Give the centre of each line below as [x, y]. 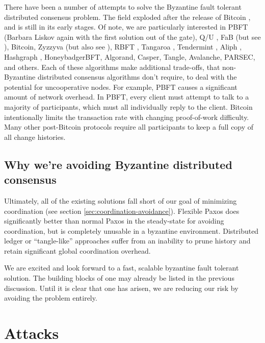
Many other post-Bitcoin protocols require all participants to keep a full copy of [129, 127]
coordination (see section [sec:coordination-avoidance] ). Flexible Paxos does [122, 211]
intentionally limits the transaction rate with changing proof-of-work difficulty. [127, 117]
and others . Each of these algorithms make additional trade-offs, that [112, 67]
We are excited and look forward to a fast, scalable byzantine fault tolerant [122, 268]
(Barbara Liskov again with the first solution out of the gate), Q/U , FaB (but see [132, 36]
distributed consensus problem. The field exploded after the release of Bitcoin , [127, 17]
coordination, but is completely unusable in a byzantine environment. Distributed [131, 230]
